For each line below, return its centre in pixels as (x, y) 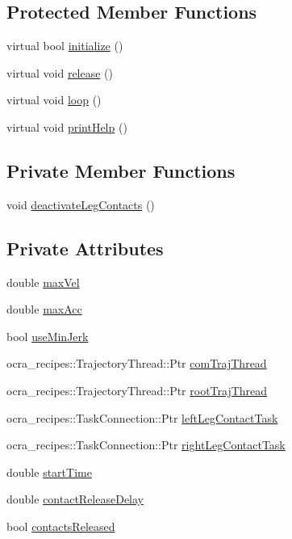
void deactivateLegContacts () (81, 204)
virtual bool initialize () (65, 46)
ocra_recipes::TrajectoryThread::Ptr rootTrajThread (137, 390)
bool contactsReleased (61, 526)
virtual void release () (60, 72)
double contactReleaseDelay (75, 499)
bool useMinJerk (48, 336)
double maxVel (43, 282)
